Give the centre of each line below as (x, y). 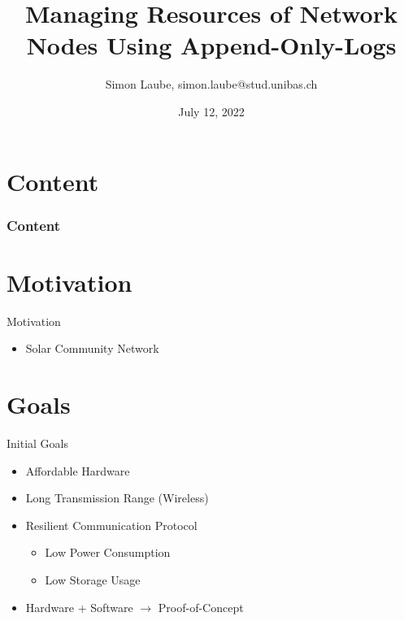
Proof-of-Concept (201, 607)
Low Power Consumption (108, 552)
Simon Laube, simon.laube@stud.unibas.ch (211, 84)
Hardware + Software (79, 607)
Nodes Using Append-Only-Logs (211, 45)
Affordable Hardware (78, 470)
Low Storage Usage (93, 579)
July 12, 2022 (211, 111)
